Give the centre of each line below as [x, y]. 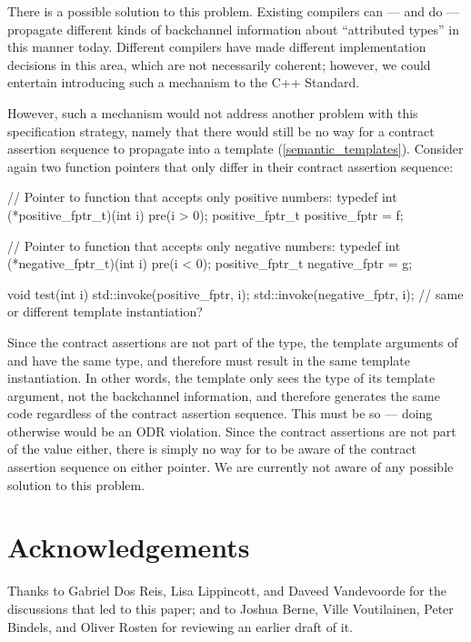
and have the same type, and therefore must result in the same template [209, 360]
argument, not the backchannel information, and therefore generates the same [224, 395]
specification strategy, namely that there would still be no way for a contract [221, 130]
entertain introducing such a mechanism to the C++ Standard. [184, 82]
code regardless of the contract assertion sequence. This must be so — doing [220, 413]
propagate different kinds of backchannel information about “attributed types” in [233, 29]
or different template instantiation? [105, 311]
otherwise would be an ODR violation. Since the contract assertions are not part [232, 431]
